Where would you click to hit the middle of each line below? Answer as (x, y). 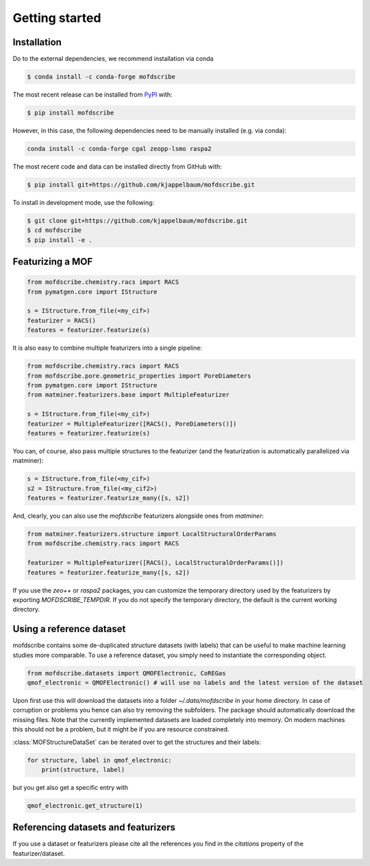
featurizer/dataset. (39, 853)
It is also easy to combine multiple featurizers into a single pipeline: (107, 348)
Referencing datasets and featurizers (94, 827)
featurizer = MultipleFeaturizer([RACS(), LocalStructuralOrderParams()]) (156, 563)
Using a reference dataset (69, 629)
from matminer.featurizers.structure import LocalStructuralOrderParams (152, 534)
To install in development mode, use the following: (83, 202)
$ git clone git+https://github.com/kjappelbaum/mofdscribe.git (137, 220)
